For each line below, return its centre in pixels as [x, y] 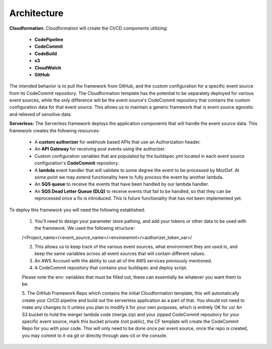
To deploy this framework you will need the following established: [77, 210]
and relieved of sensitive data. [41, 114]
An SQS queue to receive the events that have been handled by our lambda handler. [122, 184]
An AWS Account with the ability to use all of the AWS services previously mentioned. [123, 260]
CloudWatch [48, 67]
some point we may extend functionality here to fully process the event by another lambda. [129, 177]
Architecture [37, 13]
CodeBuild [46, 53]
